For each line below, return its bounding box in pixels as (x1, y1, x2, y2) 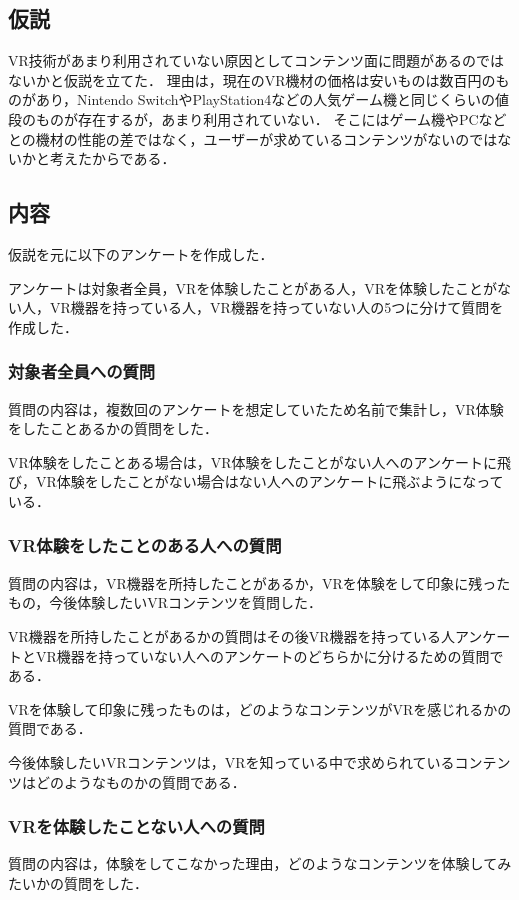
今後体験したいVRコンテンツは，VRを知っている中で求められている (8, 751, 455, 772)
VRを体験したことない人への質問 (8, 814, 265, 839)
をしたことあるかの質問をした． (8, 418, 218, 439)
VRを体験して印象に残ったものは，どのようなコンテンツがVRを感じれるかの (8, 698, 512, 719)
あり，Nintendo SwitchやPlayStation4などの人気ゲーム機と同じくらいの (35, 89, 495, 110)
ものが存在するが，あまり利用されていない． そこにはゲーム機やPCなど (35, 108, 507, 129)
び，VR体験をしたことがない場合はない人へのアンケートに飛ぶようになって (8, 471, 504, 492)
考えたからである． (49, 148, 176, 169)
